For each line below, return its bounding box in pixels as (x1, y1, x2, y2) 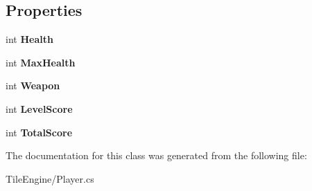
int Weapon (6, 78, 60, 93)
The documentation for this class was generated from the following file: (6, 148, 307, 163)
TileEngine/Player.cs (6, 171, 94, 185)
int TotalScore (6, 125, 73, 139)
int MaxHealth (6, 55, 76, 69)
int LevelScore (6, 101, 73, 116)
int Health (6, 32, 53, 46)
